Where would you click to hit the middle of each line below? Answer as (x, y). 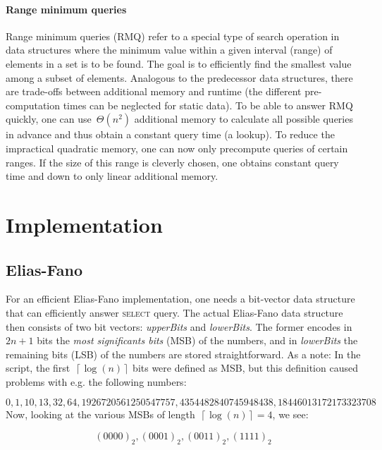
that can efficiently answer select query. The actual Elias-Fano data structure (174, 312)
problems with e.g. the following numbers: (96, 381)
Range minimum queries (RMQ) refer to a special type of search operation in (173, 36)
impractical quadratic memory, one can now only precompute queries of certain (177, 148)
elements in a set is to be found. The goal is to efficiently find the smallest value (179, 63)
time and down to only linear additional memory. (112, 176)
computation (33, 105)
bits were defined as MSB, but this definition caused (245, 368)
